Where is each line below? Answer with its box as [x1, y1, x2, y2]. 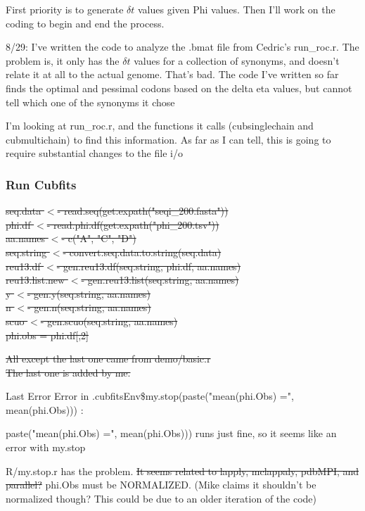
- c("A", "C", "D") [61, 231, 136, 246]
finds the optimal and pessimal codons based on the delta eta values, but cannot [6, 80, 352, 95]
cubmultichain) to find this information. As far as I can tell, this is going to [6, 132, 331, 146]
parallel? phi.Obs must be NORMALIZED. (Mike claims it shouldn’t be [6, 477, 316, 492]
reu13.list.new [6, 272, 65, 287]
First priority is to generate [6, 2, 124, 16]
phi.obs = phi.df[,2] [6, 327, 89, 342]
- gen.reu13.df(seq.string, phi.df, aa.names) [56, 258, 241, 273]
